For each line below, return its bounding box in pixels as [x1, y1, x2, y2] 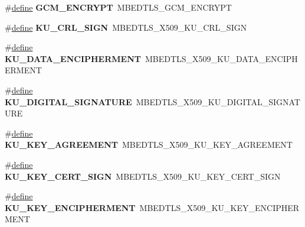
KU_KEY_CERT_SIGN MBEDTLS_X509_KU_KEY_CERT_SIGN [5, 170, 281, 182]
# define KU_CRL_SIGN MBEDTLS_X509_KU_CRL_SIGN [5, 21, 247, 33]
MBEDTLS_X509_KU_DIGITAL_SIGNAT [136, 95, 300, 108]
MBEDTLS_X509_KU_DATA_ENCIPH [145, 52, 298, 64]
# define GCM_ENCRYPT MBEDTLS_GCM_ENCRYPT [5, 1, 232, 13]
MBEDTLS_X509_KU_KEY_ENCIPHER [139, 201, 300, 213]
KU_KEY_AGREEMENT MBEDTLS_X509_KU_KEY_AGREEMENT [5, 138, 293, 151]
